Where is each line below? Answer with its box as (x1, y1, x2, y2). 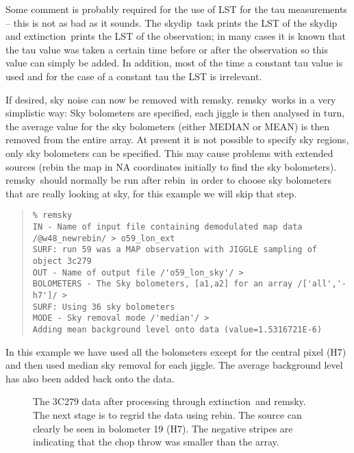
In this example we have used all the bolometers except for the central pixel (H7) (5, 344, 346, 358)
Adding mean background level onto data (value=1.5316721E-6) (32, 324, 323, 334)
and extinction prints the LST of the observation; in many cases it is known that (5, 29, 346, 43)
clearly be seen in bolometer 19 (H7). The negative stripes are (33, 421, 293, 435)
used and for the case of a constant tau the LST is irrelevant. (5, 69, 262, 83)
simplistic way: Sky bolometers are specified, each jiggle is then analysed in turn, (5, 106, 345, 120)
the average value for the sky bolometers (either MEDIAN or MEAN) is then (5, 119, 330, 133)
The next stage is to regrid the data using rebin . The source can (33, 407, 302, 421)
